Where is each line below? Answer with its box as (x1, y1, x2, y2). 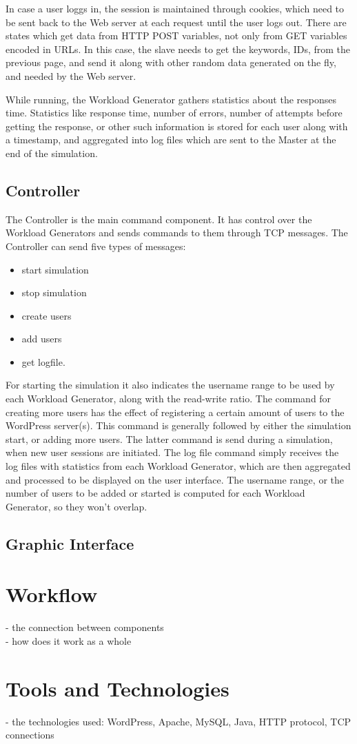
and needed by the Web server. (6, 68, 136, 83)
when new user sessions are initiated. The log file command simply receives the (6, 445, 339, 459)
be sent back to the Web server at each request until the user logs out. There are (6, 14, 347, 29)
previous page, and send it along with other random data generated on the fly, (6, 55, 336, 70)
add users (21, 331, 62, 346)
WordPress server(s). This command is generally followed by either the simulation (6, 418, 351, 433)
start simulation (21, 262, 89, 276)
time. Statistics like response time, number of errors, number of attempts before (6, 105, 343, 120)
